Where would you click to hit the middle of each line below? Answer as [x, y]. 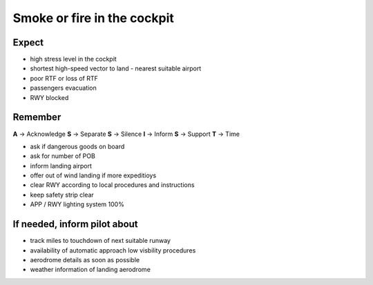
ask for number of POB [63, 156]
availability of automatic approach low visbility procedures [113, 250]
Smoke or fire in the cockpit [93, 18]
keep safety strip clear [62, 195]
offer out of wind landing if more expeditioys [93, 175]
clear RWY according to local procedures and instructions [112, 185]
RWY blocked [49, 97]
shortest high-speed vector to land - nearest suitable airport [116, 68]
